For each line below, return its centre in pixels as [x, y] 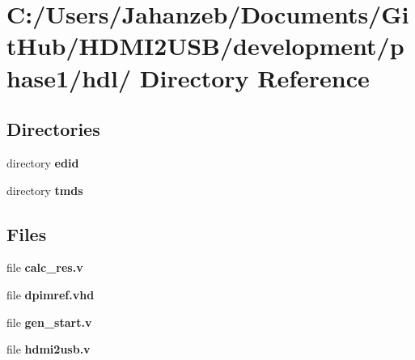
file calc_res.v [45, 267]
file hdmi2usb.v [49, 349]
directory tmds [45, 190]
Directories [53, 129]
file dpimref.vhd [51, 294]
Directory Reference [254, 77]
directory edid [43, 162]
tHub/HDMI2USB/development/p [205, 46]
